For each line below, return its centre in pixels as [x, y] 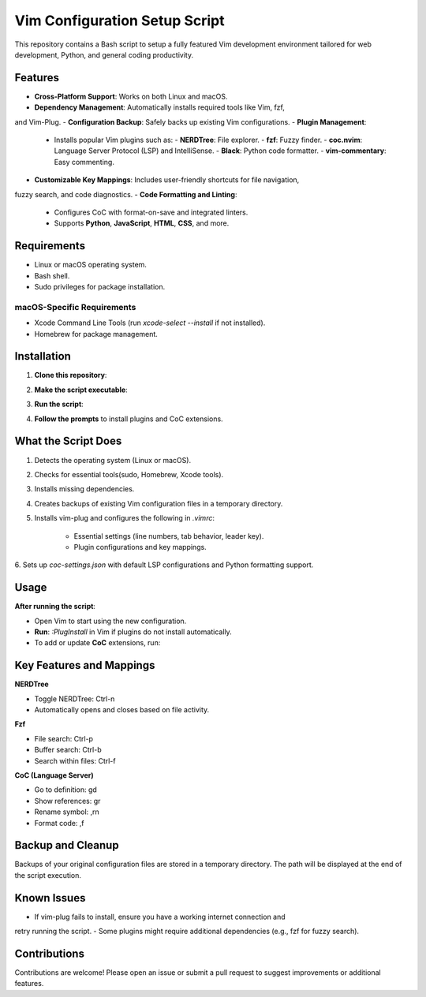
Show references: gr [67, 801]
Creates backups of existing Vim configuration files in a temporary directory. [159, 503]
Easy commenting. [84, 162]
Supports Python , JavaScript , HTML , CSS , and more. [142, 223]
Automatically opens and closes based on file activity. [122, 710]
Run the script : [59, 404]
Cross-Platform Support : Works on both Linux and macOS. [131, 96]
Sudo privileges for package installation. [100, 287]
